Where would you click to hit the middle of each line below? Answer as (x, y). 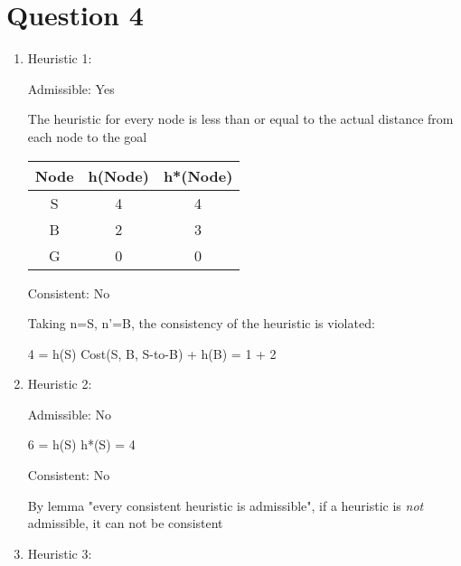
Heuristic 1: (60, 58)
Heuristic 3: (60, 553)
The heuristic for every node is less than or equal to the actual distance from (240, 119)
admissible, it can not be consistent (125, 523)
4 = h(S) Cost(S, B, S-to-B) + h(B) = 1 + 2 (152, 353)
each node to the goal (87, 136)
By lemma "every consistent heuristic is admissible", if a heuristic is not (226, 505)
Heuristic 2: (60, 384)
